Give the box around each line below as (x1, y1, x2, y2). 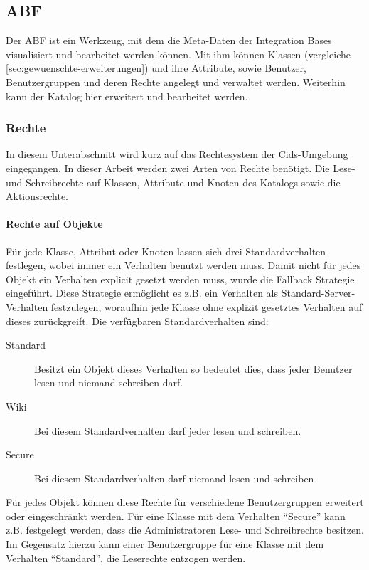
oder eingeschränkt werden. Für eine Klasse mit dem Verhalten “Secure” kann (6, 508, 346, 523)
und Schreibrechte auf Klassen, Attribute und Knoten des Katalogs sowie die (6, 174, 341, 189)
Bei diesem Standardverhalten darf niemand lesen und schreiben (34, 470, 314, 485)
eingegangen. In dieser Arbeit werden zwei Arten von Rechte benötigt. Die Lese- (6, 160, 355, 175)
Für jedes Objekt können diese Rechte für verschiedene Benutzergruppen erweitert (6, 495, 364, 510)
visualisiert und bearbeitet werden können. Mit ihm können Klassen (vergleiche (6, 46, 351, 61)
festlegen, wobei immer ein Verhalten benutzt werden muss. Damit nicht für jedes (6, 258, 361, 273)
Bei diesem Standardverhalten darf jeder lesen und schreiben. (34, 423, 301, 438)
